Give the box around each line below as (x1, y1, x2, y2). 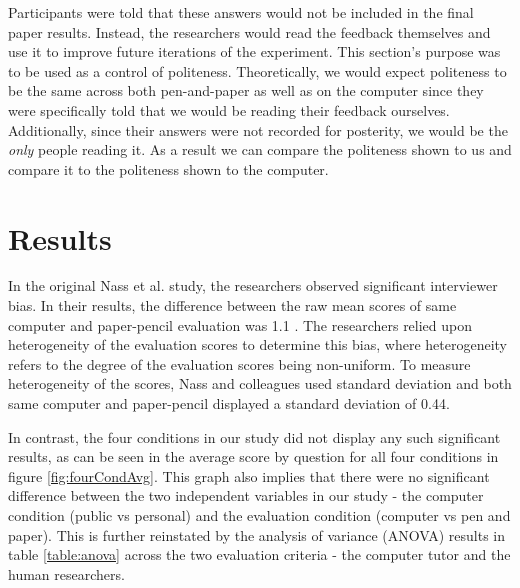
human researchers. (8, 563, 125, 584)
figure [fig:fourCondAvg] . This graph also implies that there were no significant (8, 465, 490, 486)
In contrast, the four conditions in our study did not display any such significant (8, 426, 501, 447)
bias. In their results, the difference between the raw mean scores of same (8, 295, 457, 316)
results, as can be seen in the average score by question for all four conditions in (8, 446, 499, 467)
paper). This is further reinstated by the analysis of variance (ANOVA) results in (8, 524, 506, 545)
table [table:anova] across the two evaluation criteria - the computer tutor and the (8, 544, 511, 565)
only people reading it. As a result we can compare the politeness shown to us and (8, 139, 512, 160)
